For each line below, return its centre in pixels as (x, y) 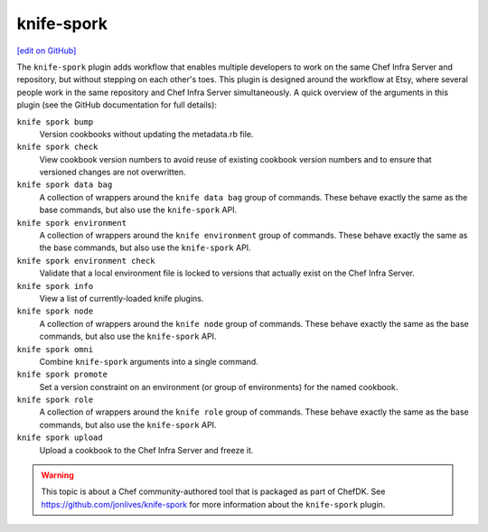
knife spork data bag (65, 185)
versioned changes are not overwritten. (113, 173)
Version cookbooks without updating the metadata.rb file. (146, 134)
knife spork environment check (86, 261)
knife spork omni (55, 349)
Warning (57, 475)
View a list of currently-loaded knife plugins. (122, 298)
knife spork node (55, 311)
